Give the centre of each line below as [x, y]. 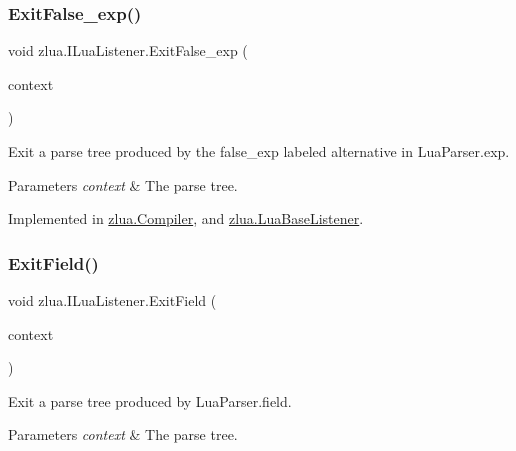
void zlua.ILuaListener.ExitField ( [112, 300]
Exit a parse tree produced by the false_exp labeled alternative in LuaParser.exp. [259, 151]
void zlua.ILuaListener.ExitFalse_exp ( [128, 50]
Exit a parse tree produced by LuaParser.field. [150, 400]
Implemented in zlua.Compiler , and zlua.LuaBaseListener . [186, 218]
